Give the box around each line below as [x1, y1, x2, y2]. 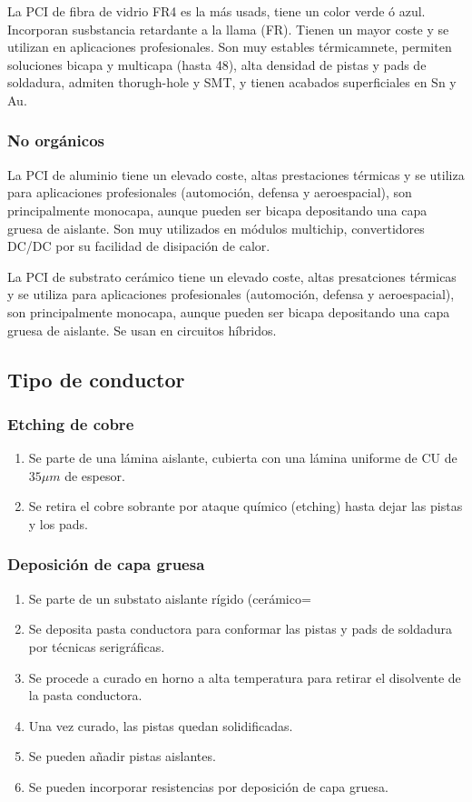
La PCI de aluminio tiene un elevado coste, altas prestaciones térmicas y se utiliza [7, 165, 465, 184]
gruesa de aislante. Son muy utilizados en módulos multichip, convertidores [7, 218, 425, 237]
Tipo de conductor [7, 365, 185, 393]
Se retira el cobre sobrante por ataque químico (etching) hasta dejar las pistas [28, 496, 463, 516]
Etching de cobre [7, 412, 134, 435]
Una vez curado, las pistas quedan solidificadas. [28, 716, 293, 735]
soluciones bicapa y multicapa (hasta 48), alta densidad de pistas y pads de [7, 55, 427, 74]
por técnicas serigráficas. [28, 637, 165, 656]
